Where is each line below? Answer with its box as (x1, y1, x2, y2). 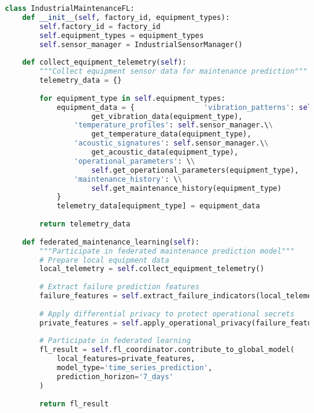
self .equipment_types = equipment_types (39, 31, 204, 40)
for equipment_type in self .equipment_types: (39, 94, 226, 103)
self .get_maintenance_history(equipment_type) (91, 184, 282, 193)
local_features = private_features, (56, 354, 196, 363)
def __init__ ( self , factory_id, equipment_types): (22, 13, 230, 22)
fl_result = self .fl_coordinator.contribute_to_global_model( (39, 345, 295, 354)
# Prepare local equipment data (39, 255, 170, 264)
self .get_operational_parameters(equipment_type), (91, 165, 299, 174)
